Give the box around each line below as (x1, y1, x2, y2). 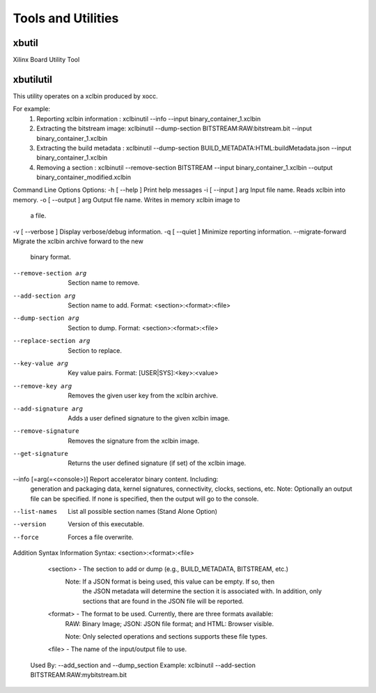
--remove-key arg (13, 382, 72, 390)
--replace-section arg (13, 337, 91, 345)
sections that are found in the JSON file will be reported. (82, 597, 244, 605)
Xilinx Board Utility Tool (13, 56, 80, 64)
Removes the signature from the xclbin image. (68, 436, 200, 445)
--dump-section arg (13, 314, 79, 322)
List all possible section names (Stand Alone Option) (68, 508, 218, 516)
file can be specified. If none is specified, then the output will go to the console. (30, 494, 259, 503)
